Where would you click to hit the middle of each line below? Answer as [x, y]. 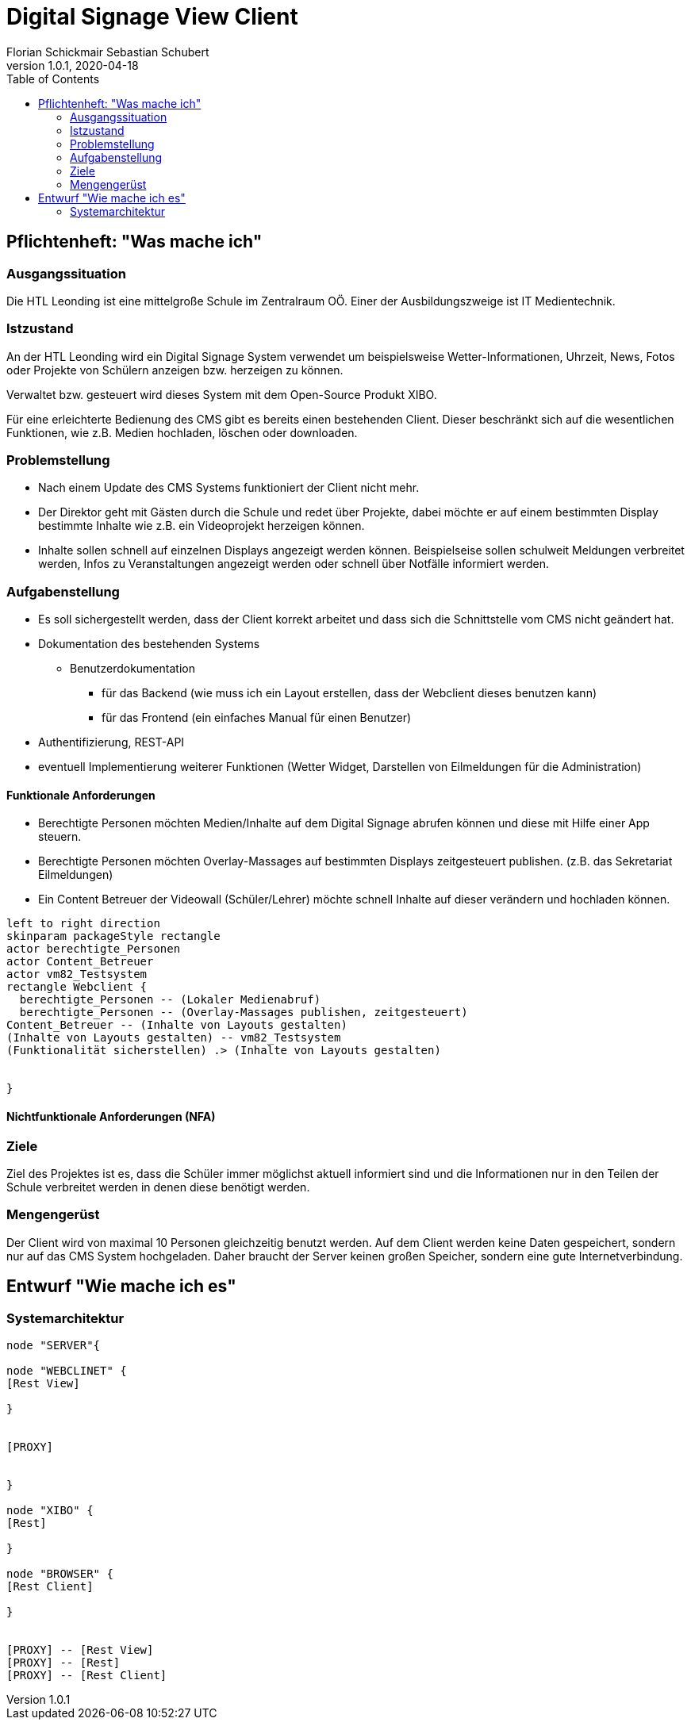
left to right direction [83, 924]
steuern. [60, 837]
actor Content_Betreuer [80, 962]
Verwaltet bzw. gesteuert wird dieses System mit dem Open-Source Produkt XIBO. [222, 394]
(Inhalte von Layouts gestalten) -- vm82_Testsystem [174, 1038]
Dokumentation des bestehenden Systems [149, 644]
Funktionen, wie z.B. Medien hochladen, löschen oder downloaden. [182, 432]
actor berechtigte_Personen [94, 949]
